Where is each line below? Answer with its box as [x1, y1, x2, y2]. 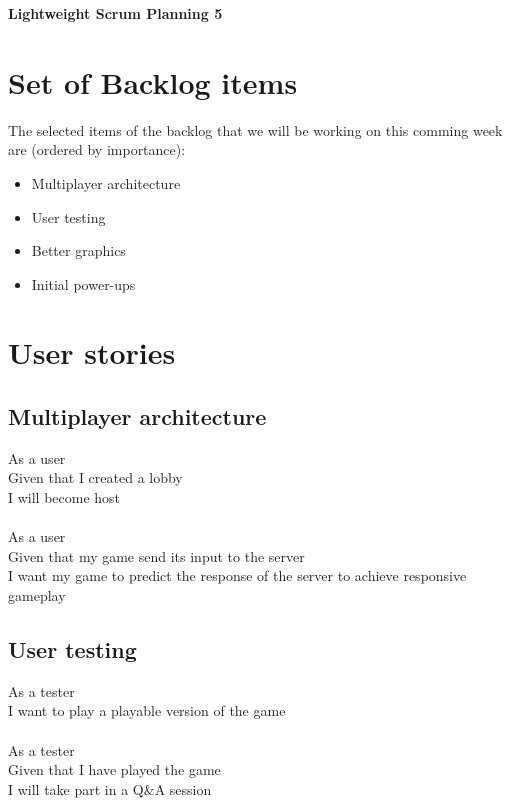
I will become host [8, 487, 121, 508]
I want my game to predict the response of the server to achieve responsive [8, 565, 467, 586]
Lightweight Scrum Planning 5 [8, 3, 223, 23]
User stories [8, 332, 176, 373]
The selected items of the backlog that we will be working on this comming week [8, 119, 503, 140]
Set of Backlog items [8, 61, 298, 102]
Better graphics [31, 240, 126, 261]
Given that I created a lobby [8, 467, 183, 488]
